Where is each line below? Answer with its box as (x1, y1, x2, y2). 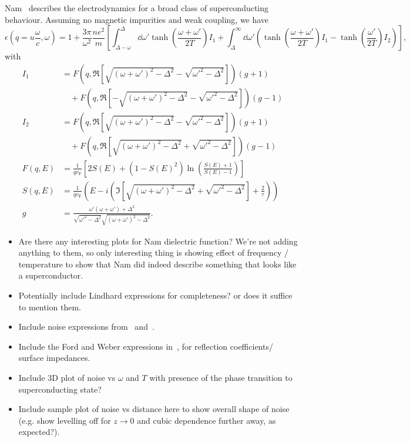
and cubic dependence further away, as (137, 414, 276, 426)
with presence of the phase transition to (149, 371, 293, 383)
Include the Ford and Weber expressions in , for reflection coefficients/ (18, 340, 273, 352)
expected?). (18, 426, 60, 438)
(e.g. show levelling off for (18, 414, 111, 426)
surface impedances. (18, 351, 90, 364)
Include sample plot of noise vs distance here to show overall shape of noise (18, 403, 290, 415)
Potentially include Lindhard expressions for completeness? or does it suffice (18, 289, 293, 302)
